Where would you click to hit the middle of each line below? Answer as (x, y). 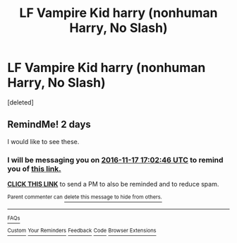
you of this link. (34, 169)
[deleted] (20, 102)
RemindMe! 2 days (49, 125)
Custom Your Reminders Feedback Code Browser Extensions (82, 231)
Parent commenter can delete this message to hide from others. (85, 197)
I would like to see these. (43, 141)
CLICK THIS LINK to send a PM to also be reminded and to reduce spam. (113, 184)
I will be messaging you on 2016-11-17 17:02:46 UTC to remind (115, 160)
